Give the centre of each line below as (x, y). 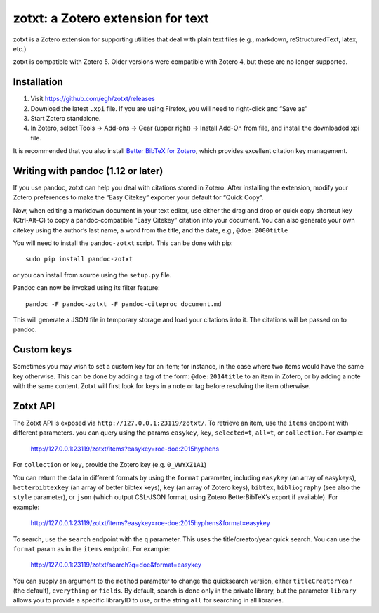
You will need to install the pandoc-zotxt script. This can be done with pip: (123, 243)
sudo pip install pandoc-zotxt (79, 259)
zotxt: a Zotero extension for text (111, 18)
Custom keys (42, 350)
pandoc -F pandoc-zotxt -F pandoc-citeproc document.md (124, 304)
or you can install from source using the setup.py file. (92, 275)
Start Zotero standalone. (66, 119)
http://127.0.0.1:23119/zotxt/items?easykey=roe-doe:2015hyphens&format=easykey (150, 523)
